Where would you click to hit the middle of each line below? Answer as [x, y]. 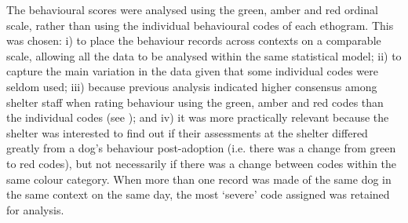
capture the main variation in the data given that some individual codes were [192, 71]
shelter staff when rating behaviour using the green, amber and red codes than [195, 102]
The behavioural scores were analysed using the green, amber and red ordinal [192, 9]
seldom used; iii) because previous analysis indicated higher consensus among [192, 86]
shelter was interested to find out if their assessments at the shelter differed [187, 132]
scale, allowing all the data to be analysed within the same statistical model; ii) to [204, 55]
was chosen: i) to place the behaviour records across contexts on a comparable [194, 40]
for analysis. [35, 209]
